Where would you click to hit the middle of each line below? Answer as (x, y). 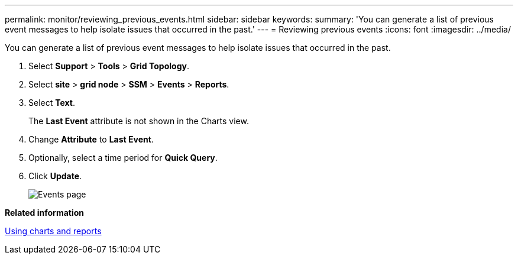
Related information (45, 213)
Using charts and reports (53, 231)
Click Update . (55, 176)
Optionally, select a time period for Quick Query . (123, 158)
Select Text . (52, 103)
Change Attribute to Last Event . (91, 139)
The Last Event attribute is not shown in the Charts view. (139, 121)
